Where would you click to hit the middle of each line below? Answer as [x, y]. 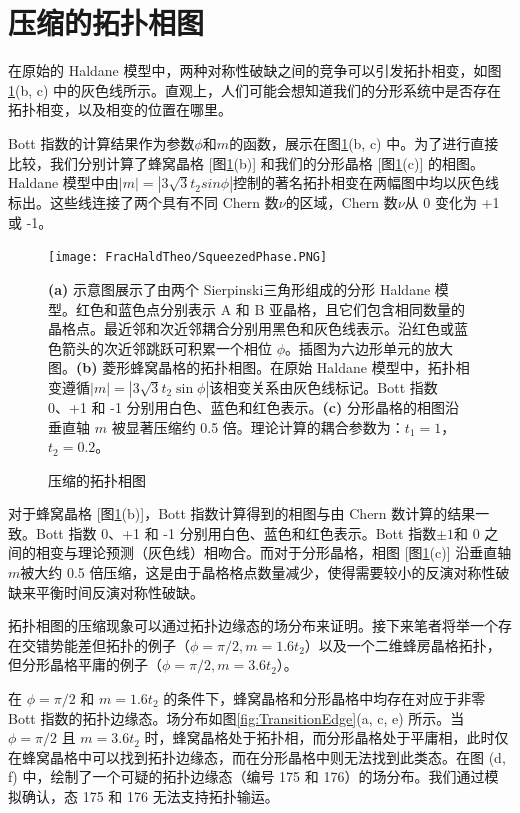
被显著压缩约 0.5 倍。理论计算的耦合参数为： [258, 426]
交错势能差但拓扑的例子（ [105, 644]
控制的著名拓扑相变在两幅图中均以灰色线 [366, 182]
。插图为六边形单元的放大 [369, 347]
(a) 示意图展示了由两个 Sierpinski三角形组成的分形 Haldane [239, 288]
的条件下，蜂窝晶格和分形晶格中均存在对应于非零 [324, 698]
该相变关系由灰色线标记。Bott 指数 [323, 386]
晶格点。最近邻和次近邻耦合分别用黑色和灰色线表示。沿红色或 [251, 328]
